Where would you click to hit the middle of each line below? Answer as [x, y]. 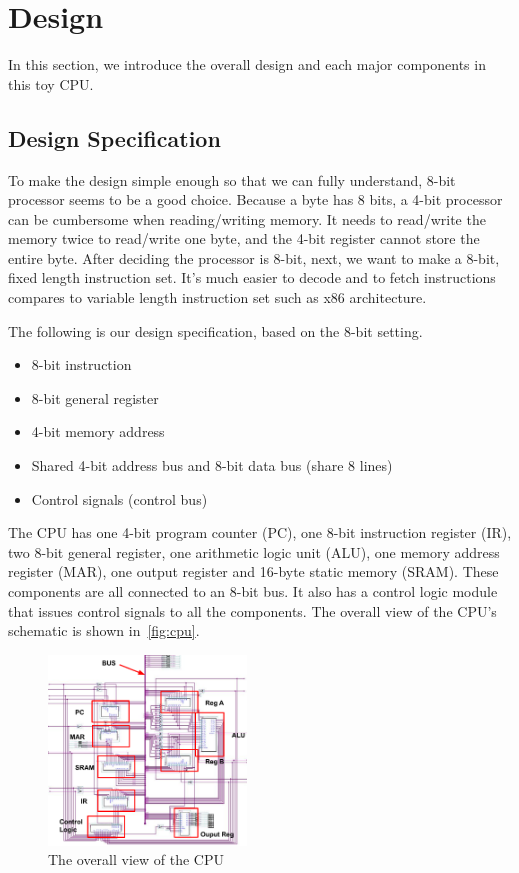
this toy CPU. [51, 83]
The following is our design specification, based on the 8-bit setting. [215, 330]
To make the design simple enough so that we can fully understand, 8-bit [232, 179]
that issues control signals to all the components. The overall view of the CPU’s [252, 610]
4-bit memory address [98, 431]
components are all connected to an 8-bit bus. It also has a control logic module [253, 591]
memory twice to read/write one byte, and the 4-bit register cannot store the [244, 238]
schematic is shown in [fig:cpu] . [104, 630]
